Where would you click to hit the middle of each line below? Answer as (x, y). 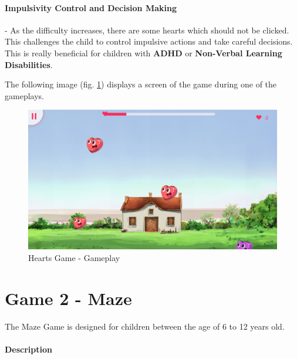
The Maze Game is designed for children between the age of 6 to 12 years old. (145, 326)
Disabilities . (29, 64)
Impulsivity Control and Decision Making (91, 7)
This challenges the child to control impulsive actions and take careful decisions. (149, 41)
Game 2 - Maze (68, 298)
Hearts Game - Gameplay (74, 258)
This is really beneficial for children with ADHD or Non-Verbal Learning (144, 53)
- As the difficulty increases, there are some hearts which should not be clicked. (147, 30)
